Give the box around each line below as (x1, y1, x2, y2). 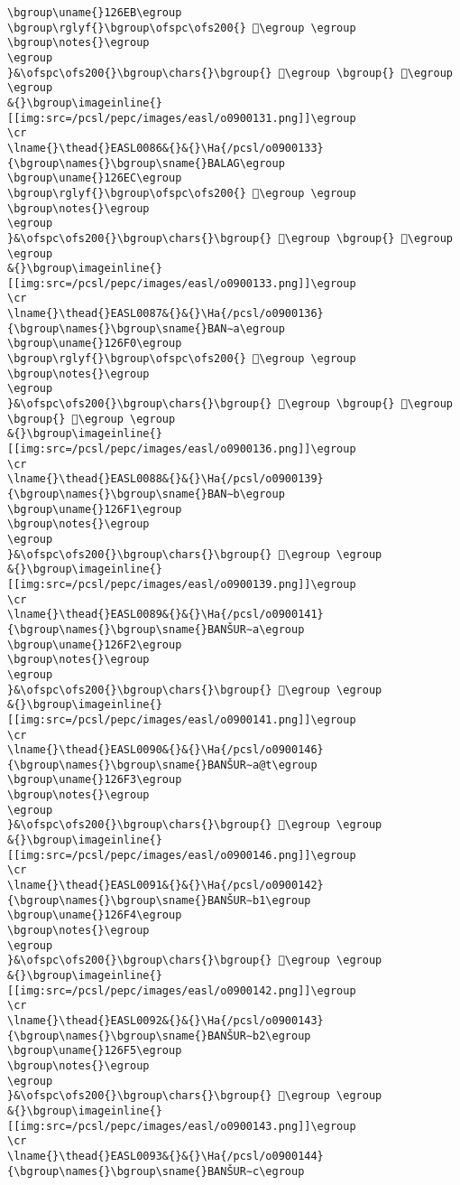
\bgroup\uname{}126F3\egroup (7, 773, 182, 787)
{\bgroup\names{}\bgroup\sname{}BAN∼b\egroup (7, 488, 285, 500)
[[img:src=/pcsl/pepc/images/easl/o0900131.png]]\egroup (7, 111, 356, 125)
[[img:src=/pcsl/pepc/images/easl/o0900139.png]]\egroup (7, 577, 356, 591)
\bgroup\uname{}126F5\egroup (7, 1044, 182, 1058)
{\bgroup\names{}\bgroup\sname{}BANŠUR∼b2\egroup (7, 1029, 311, 1042)
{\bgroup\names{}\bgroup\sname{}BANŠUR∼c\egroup (7, 1164, 305, 1178)
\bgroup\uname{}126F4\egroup (7, 909, 182, 922)
